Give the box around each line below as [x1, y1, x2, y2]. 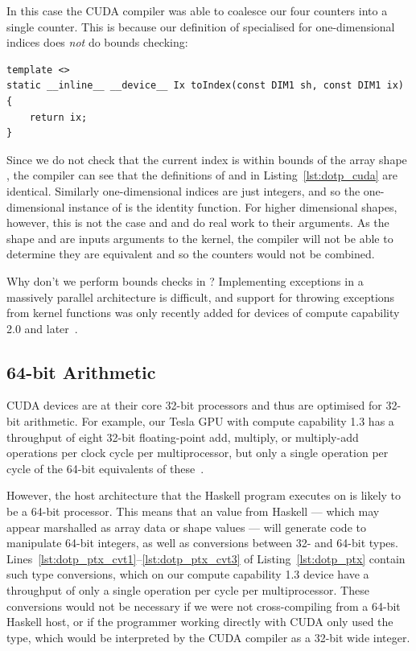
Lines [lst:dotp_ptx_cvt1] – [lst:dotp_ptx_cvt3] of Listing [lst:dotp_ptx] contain [6, 550, 406, 567]
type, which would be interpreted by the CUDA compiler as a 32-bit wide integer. [6, 628, 410, 645]
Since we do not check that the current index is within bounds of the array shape [6, 150, 407, 167]
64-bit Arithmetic [6, 359, 156, 384]
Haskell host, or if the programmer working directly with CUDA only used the [6, 613, 393, 630]
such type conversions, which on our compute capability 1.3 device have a [6, 566, 369, 583]
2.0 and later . [6, 319, 78, 336]
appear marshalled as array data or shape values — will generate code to [6, 518, 366, 535]
